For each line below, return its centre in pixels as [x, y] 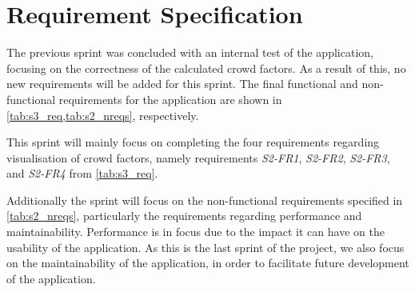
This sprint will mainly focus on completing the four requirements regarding [193, 142]
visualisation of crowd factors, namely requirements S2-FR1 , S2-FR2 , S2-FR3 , [198, 157]
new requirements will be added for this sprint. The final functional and [182, 84]
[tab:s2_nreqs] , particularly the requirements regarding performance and [184, 216]
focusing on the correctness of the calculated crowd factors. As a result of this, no [206, 68]
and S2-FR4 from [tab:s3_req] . [82, 173]
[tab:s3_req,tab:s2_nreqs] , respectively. [103, 115]
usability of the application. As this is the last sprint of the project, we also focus [206, 247]
